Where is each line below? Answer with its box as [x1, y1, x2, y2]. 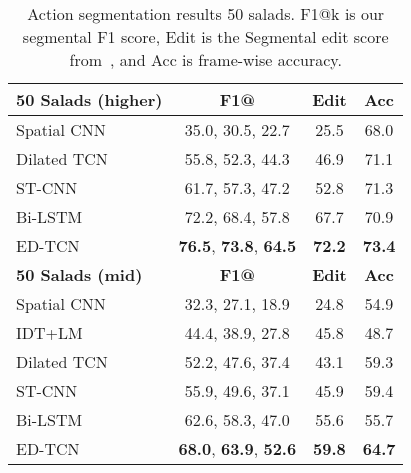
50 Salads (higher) [16, 88, 163, 111]
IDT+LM [16, 321, 83, 344]
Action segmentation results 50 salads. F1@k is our [27, 2, 385, 25]
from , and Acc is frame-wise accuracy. [69, 48, 342, 71]
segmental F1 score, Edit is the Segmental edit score [22, 25, 389, 48]
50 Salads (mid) [16, 263, 143, 286]
